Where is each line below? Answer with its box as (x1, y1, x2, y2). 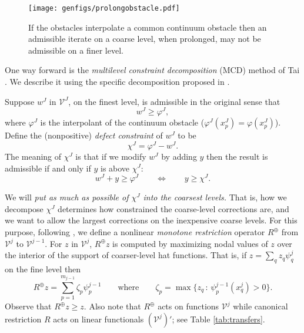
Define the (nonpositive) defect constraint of (5, 129, 163, 141)
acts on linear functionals (53, 312, 144, 325)
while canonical (233, 300, 288, 312)
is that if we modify (75, 150, 146, 162)
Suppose (5, 95, 35, 107)
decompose (5, 202, 44, 215)
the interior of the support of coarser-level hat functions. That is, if (5, 249, 247, 261)
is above (100, 161, 130, 174)
